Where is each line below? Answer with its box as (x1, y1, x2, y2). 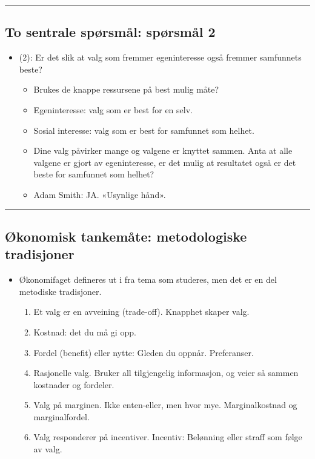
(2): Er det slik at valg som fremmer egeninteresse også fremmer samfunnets (19, 51, 302, 64)
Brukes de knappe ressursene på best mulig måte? (33, 83, 219, 96)
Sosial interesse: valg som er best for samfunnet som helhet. (33, 124, 254, 136)
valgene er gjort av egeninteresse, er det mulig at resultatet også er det (33, 156, 296, 168)
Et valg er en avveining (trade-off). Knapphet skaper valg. (33, 305, 250, 318)
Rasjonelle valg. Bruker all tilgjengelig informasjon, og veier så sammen (33, 366, 299, 379)
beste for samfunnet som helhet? (33, 168, 154, 180)
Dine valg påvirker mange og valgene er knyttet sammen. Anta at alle (33, 144, 293, 157)
